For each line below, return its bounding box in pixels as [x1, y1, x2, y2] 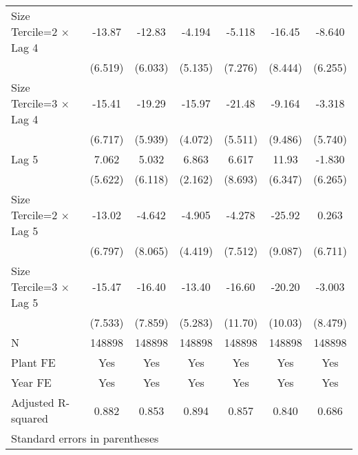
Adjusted [11, 394, 54, 410]
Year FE [11, 374, 52, 390]
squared [11, 410, 48, 426]
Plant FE [11, 354, 56, 370]
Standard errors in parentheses [11, 430, 159, 446]
